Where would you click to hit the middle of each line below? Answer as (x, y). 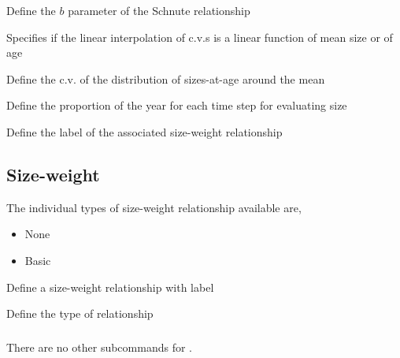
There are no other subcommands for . (99, 347)
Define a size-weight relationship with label (110, 287)
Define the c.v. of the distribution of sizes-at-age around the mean (166, 78)
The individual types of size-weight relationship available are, (154, 207)
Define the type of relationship (80, 313)
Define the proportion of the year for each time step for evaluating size (177, 105)
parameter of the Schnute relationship (159, 10)
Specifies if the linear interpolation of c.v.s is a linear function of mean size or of (200, 37)
